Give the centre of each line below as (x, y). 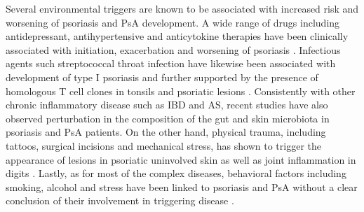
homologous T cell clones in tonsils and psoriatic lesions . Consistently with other (181, 91)
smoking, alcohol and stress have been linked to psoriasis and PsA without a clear (182, 186)
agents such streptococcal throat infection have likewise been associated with (171, 63)
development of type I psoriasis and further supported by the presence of (162, 77)
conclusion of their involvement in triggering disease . (120, 200)
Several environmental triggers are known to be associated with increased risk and (182, 8)
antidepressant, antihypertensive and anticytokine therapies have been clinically (177, 36)
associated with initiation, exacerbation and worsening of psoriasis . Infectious (173, 49)
